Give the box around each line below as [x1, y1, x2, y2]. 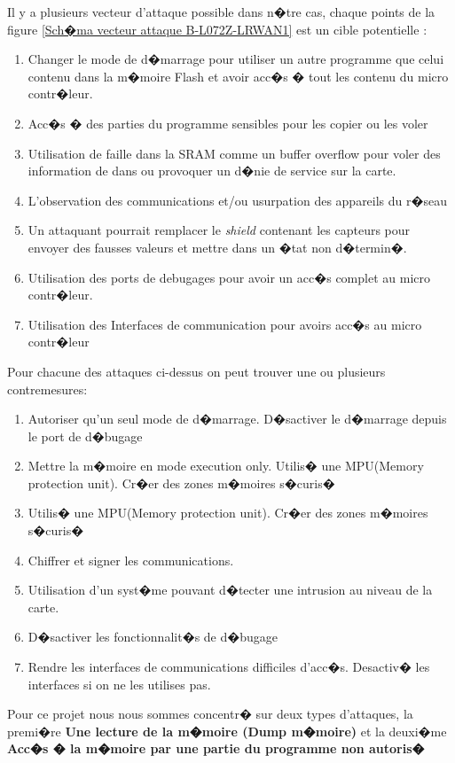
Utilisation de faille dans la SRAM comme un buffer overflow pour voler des [27, 144, 441, 162]
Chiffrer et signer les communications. [27, 550, 234, 569]
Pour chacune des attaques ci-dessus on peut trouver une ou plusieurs [7, 362, 386, 380]
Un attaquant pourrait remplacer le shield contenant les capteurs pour [27, 221, 411, 239]
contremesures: [7, 379, 88, 398]
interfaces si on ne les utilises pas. [27, 674, 211, 693]
